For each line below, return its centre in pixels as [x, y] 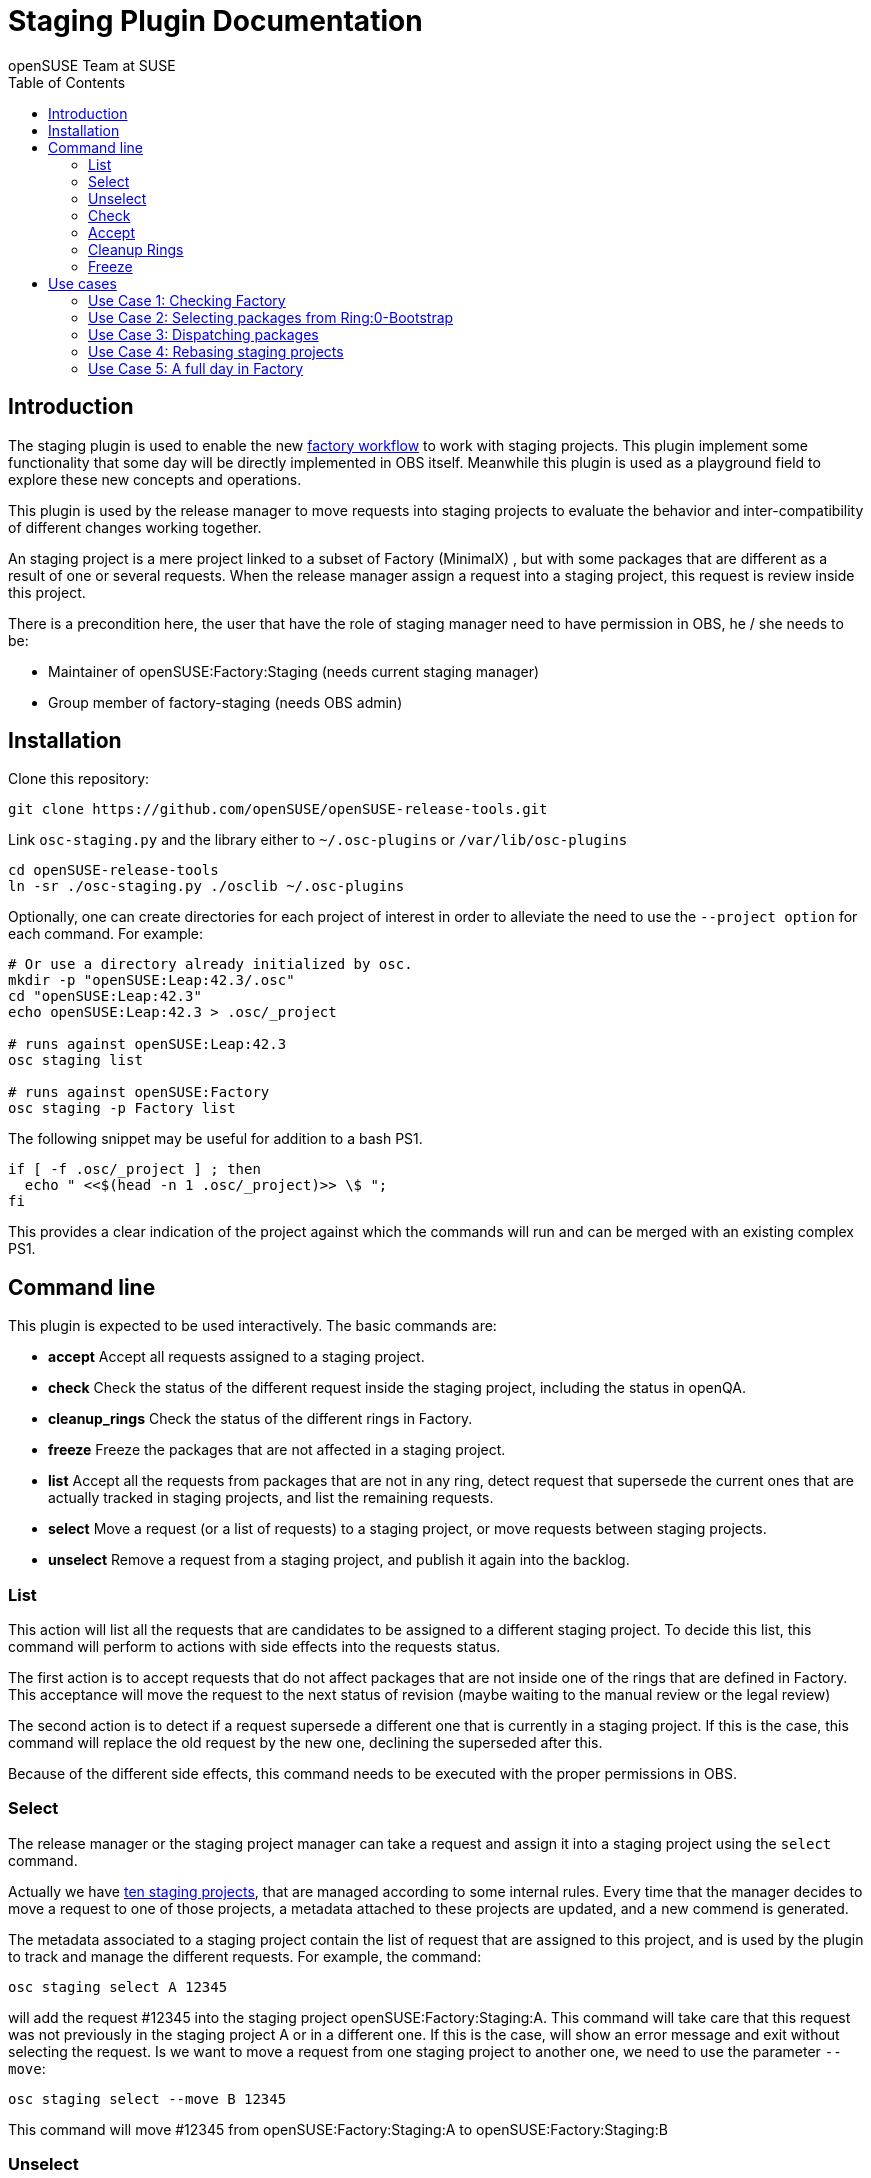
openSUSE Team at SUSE [92, 65]
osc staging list [75, 1060]
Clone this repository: [79, 779]
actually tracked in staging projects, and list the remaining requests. [271, 1498]
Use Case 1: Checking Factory [187, 300]
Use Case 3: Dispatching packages [203, 334]
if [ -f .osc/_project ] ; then [134, 1169]
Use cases [82, 283]
